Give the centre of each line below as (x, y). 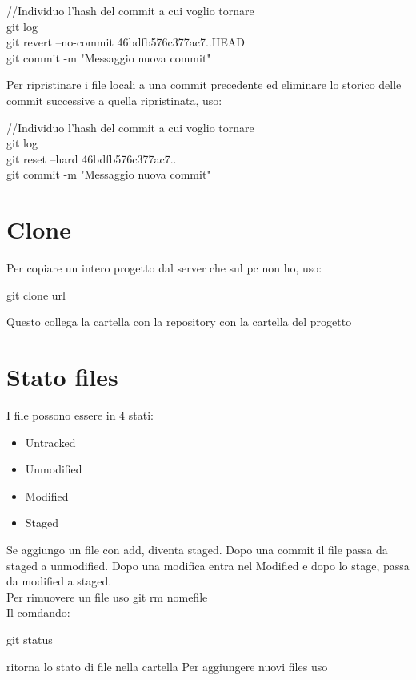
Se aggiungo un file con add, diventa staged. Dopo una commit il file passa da (197, 549)
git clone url (36, 294)
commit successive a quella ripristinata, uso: (114, 100)
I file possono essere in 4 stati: (80, 414)
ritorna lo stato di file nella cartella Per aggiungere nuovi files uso (167, 666)
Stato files (62, 377)
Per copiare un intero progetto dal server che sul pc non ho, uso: (164, 268)
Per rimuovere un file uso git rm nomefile (107, 596)
